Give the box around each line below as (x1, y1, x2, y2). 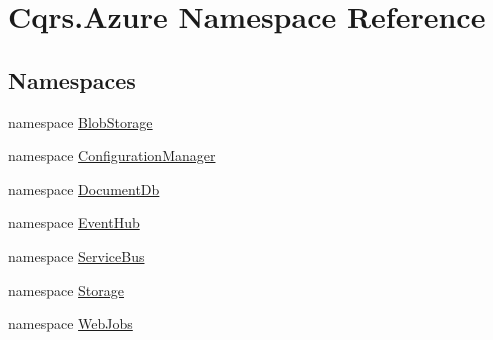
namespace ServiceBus (8, 245, 145, 266)
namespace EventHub (8, 212, 140, 233)
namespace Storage (8, 279, 124, 300)
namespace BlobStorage (8, 111, 153, 132)
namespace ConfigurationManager (8, 145, 216, 166)
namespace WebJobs (8, 313, 133, 334)
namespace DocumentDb (8, 178, 160, 199)
